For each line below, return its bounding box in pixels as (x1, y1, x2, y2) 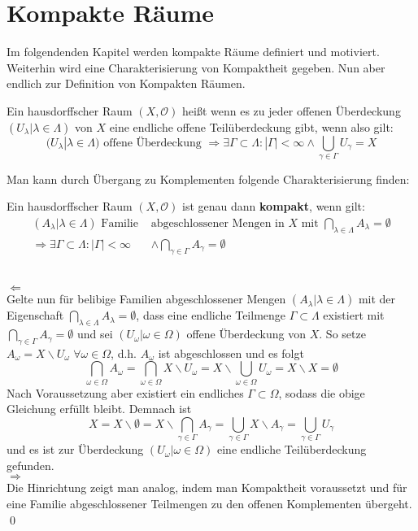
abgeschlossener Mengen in (150, 218, 285, 230)
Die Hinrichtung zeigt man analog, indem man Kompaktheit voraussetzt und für (7, 479, 407, 496)
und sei (76, 325, 113, 342)
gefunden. (7, 456, 54, 473)
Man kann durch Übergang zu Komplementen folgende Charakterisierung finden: (7, 170, 410, 187)
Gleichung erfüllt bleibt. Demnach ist (7, 400, 192, 417)
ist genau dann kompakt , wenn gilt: (182, 198, 365, 215)
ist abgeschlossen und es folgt (158, 344, 304, 361)
